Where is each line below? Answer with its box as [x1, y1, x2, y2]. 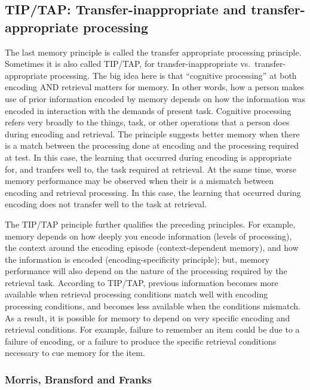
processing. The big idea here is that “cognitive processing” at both [50, 69, 297, 81]
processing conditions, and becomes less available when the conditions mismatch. [5, 300, 300, 312]
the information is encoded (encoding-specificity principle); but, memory [5, 253, 270, 265]
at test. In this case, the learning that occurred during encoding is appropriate [5, 151, 292, 163]
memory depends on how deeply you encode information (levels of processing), [5, 229, 292, 242]
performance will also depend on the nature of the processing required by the [5, 265, 287, 277]
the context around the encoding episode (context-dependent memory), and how [5, 241, 299, 254]
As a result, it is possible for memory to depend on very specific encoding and [5, 311, 290, 324]
